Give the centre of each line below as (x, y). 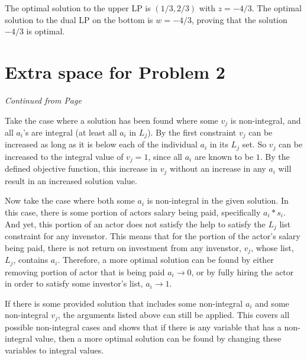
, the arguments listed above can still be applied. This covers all (174, 315)
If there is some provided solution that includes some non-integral (124, 303)
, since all (165, 156)
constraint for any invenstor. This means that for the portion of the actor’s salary (153, 236)
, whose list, (272, 247)
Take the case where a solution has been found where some (112, 120)
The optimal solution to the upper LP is (78, 8)
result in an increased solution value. (71, 180)
